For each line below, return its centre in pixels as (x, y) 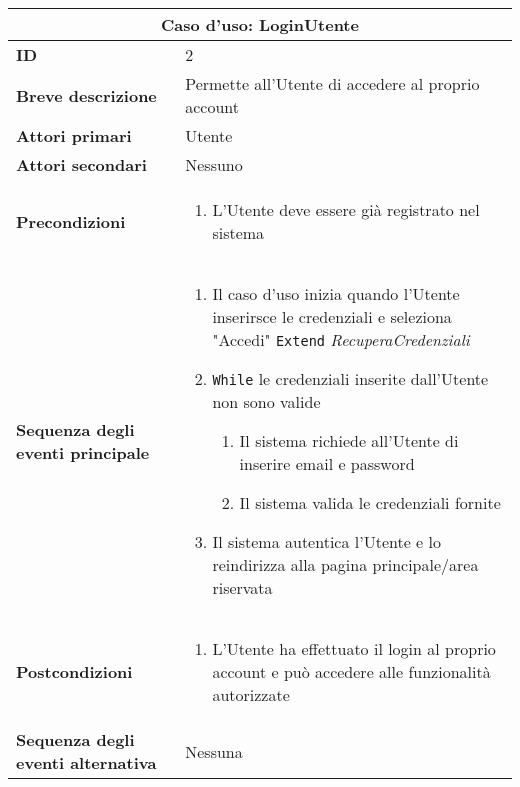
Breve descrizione (86, 95)
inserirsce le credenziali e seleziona (332, 316)
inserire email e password (327, 463)
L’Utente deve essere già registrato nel (346, 209)
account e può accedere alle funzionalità (351, 671)
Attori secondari (81, 164)
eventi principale (83, 452)
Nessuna (214, 751)
